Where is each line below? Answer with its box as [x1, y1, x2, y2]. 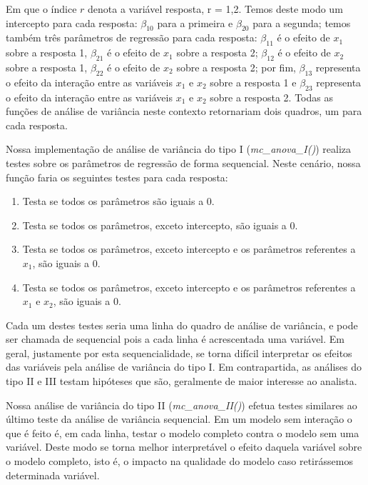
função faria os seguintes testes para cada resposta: [6, 169, 228, 184]
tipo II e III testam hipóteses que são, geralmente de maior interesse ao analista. [6, 374, 357, 389]
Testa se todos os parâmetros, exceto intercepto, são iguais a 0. [22, 217, 298, 232]
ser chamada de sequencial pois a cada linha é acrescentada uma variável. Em [6, 331, 345, 346]
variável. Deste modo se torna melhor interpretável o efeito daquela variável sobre [6, 439, 362, 454]
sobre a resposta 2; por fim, [176, 59, 296, 74]
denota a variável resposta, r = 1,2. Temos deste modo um [88, 1, 343, 16]
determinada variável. [6, 467, 100, 482]
